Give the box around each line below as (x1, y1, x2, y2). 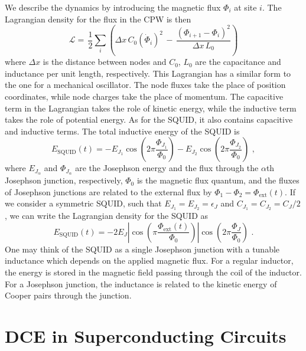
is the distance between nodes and (43, 55, 167, 68)
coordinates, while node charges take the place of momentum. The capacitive (5, 90, 284, 102)
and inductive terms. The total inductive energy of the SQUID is (5, 124, 240, 137)
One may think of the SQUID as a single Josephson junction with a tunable (5, 242, 280, 255)
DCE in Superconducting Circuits (5, 323, 287, 347)
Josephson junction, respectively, (5, 174, 123, 186)
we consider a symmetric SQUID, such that (5, 197, 162, 209)
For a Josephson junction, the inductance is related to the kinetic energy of (5, 277, 277, 290)
